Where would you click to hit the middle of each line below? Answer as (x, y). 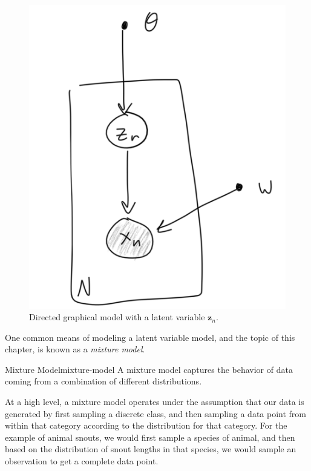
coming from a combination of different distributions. (103, 381)
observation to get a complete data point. (82, 461)
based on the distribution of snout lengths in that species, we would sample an (151, 449)
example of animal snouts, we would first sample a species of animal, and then (150, 437)
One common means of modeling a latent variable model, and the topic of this (150, 337)
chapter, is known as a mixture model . (75, 349)
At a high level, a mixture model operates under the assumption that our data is (155, 402)
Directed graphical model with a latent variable (117, 317)
